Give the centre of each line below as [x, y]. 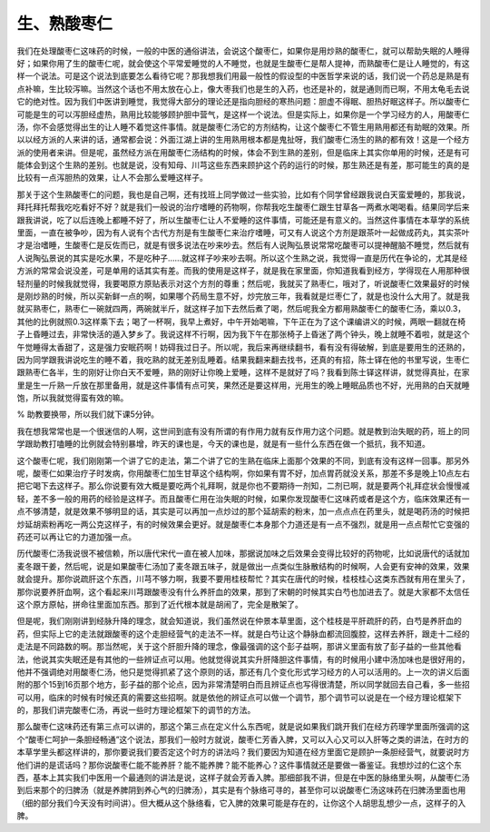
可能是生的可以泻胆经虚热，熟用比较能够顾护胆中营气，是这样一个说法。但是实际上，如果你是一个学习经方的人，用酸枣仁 [243, 114]
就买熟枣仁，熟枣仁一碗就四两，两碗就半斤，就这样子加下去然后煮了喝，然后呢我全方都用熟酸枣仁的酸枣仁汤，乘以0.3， [241, 309]
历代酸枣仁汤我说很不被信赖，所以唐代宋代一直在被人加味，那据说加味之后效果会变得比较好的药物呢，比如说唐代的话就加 [243, 553]
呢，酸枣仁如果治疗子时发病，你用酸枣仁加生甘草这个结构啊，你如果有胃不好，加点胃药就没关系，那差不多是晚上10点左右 [244, 473]
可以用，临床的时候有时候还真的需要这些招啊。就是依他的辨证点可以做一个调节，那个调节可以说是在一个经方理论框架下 [239, 697]
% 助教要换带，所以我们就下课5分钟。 [88, 414]
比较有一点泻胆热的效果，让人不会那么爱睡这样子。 [112, 178]
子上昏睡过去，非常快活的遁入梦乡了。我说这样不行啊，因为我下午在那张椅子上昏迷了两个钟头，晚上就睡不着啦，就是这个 [243, 334]
